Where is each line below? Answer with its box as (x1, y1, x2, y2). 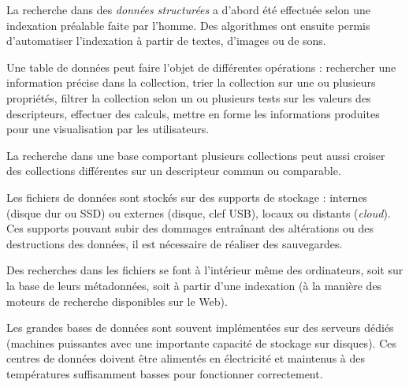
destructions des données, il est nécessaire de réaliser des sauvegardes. (6, 235, 343, 251)
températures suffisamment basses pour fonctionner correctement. (6, 365, 323, 381)
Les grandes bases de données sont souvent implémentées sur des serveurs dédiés (6, 319, 394, 336)
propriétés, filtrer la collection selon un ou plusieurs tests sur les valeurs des (6, 89, 371, 106)
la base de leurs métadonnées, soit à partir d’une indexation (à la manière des (6, 277, 382, 293)
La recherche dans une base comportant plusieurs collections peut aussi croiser (6, 147, 385, 163)
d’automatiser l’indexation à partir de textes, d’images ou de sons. (6, 32, 326, 49)
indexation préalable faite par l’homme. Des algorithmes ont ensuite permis (6, 17, 370, 33)
